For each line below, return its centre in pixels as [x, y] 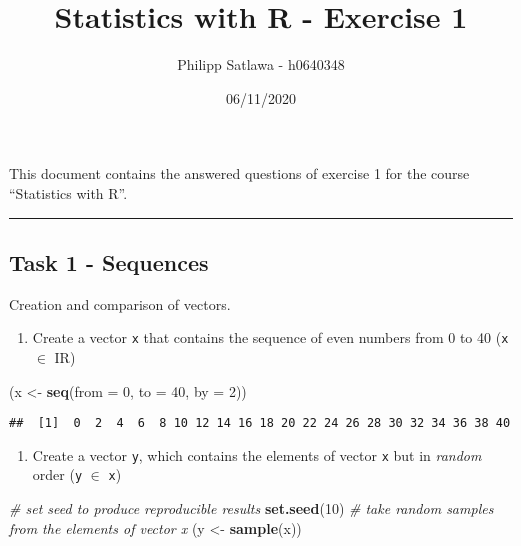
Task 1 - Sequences [109, 261]
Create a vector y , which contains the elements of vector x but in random [257, 454]
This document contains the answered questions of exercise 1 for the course [239, 173]
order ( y [57, 474]
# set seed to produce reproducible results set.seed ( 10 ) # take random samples [251, 508]
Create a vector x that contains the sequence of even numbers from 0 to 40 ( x [270, 337]
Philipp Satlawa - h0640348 [261, 64]
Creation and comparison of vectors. [120, 303]
